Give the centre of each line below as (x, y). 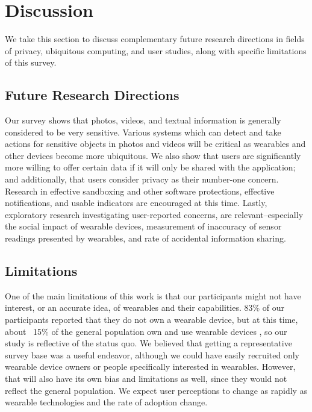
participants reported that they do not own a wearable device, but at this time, (151, 320)
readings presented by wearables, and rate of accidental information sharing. (145, 238)
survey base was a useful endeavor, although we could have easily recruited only (152, 354)
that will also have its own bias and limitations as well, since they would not (146, 378)
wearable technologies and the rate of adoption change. (106, 402)
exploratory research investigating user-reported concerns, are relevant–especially (154, 214)
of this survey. (31, 62)
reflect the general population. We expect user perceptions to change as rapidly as (156, 390)
